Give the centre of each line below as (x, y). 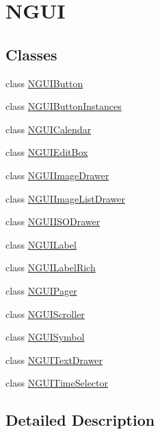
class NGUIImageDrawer (57, 175)
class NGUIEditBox (47, 152)
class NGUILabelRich (51, 267)
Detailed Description (80, 420)
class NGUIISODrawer (53, 221)
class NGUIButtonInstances (64, 106)
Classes (31, 54)
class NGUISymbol (45, 337)
